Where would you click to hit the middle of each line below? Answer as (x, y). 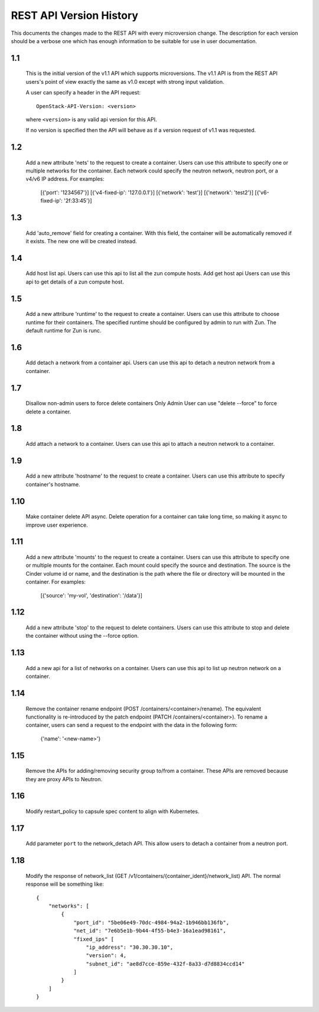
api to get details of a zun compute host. (75, 282)
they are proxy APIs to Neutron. (64, 779)
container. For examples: (56, 582)
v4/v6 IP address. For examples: (65, 179)
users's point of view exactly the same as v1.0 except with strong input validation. (125, 81)
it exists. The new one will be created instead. (81, 241)
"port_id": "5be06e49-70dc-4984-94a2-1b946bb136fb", (152, 922)
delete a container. (48, 412)
